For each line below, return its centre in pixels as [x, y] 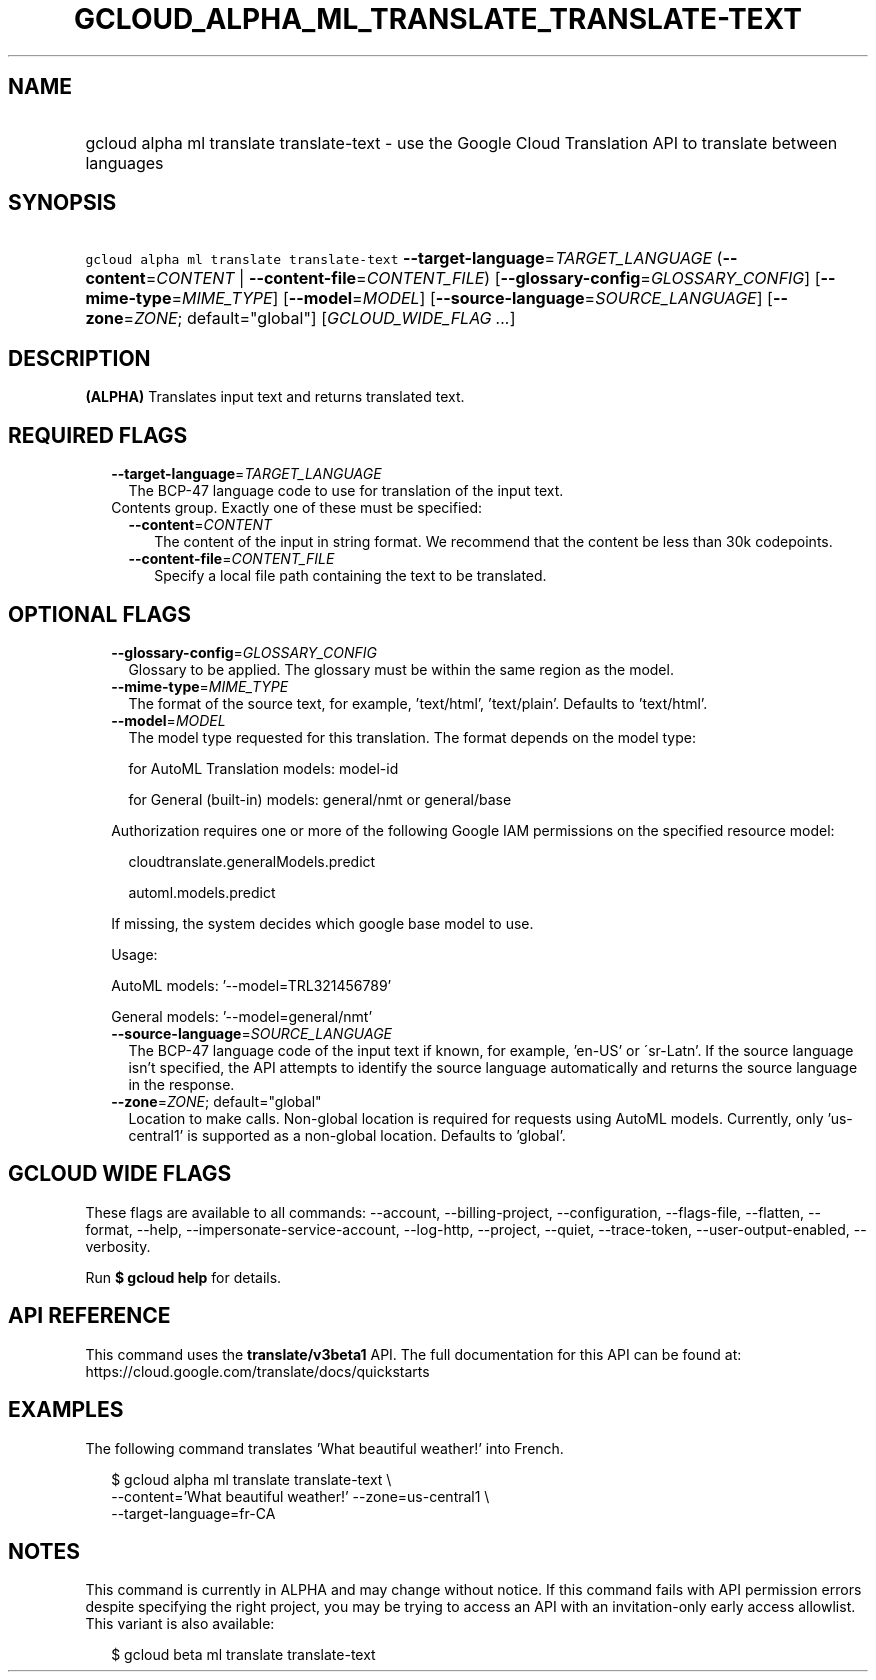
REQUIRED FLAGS [98, 435]
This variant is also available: [180, 1624]
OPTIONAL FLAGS [99, 614]
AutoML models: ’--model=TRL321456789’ [251, 985]
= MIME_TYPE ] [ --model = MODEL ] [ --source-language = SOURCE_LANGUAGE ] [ [472, 298]
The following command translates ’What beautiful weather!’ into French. [324, 1448]
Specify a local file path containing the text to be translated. [350, 576]
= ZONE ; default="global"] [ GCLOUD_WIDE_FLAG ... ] [319, 318]
